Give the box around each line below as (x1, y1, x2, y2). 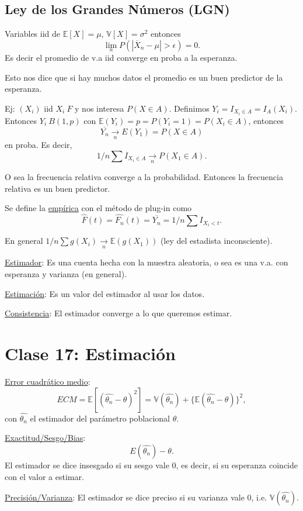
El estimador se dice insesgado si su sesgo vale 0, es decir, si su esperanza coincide (5, 458, 298, 471)
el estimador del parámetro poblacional (30, 412, 170, 424)
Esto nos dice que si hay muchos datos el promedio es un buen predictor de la (5, 71, 283, 83)
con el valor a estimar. (5, 470, 84, 482)
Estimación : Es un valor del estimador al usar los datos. (5, 287, 205, 299)
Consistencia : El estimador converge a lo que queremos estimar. (5, 307, 232, 319)
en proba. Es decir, (5, 139, 72, 151)
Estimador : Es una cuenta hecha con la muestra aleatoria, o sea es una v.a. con (5, 256, 288, 268)
